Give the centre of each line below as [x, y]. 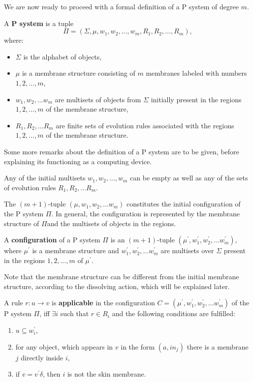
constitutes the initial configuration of [183, 204]
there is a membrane [218, 346]
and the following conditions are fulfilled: [174, 313]
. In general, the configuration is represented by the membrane [145, 213]
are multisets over [187, 250]
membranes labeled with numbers [196, 73]
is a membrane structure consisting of [79, 73]
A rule [14, 303]
